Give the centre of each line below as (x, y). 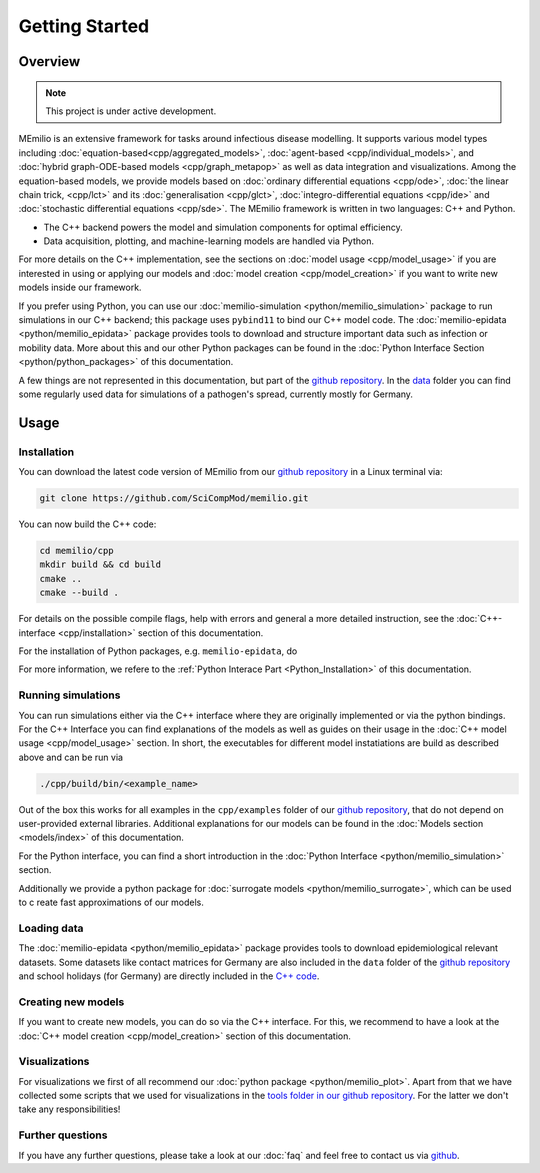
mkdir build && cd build (100, 564)
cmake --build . (79, 593)
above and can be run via (71, 757)
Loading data (51, 928)
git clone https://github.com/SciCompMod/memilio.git (174, 498)
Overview (49, 61)
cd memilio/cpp (76, 551)
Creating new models (71, 1002)
